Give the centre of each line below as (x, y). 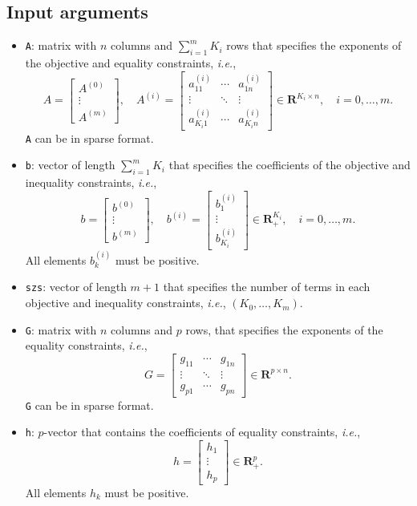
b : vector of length (70, 165)
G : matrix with (61, 329)
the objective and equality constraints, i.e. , (131, 63)
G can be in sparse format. (89, 405)
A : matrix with (61, 45)
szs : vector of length (76, 287)
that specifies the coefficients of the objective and (289, 165)
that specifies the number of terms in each (267, 287)
